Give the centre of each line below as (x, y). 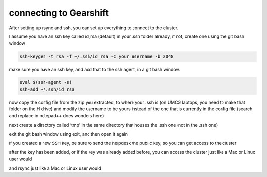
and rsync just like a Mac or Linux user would (55, 168)
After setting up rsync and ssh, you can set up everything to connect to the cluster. (93, 28)
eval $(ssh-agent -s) (46, 82)
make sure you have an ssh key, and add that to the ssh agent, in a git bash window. (95, 70)
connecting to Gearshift (59, 13)
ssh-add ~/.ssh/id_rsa (47, 89)
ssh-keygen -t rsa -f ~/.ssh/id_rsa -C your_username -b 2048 (96, 56)
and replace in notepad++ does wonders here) (57, 116)
